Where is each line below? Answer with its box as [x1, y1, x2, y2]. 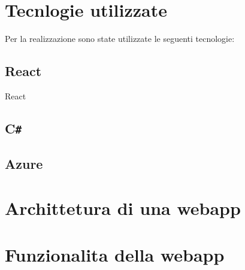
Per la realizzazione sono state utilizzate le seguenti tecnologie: [5, 32, 235, 45]
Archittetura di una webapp [5, 195, 241, 220]
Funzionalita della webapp [5, 242, 225, 267]
